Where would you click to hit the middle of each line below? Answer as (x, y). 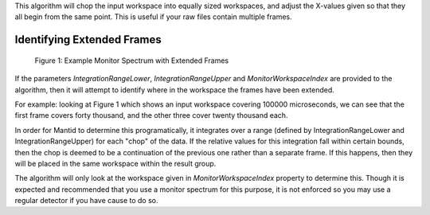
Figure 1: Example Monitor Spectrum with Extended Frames (132, 61)
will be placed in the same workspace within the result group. (115, 163)
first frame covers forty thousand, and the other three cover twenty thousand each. (151, 115)
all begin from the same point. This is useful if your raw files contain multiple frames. (153, 17)
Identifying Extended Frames (88, 40)
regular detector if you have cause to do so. (86, 201)
